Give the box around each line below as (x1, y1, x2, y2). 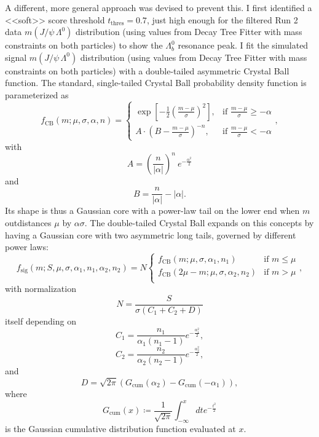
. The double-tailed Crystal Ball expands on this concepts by (84, 216, 314, 229)
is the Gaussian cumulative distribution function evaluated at (5, 422, 236, 435)
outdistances (5, 216, 52, 229)
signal (5, 50, 27, 63)
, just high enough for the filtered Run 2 (146, 13, 298, 26)
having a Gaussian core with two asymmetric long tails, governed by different (5, 228, 296, 241)
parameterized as (5, 88, 69, 101)
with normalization (5, 282, 76, 295)
